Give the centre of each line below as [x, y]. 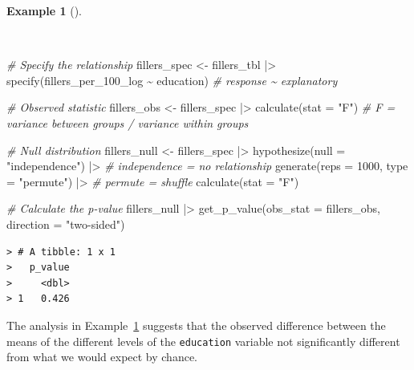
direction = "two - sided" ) [66, 224]
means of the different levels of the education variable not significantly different [203, 341]
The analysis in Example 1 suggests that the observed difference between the [196, 325]
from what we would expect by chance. [102, 357]
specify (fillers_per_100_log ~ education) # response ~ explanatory [172, 80]
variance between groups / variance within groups [128, 122]
